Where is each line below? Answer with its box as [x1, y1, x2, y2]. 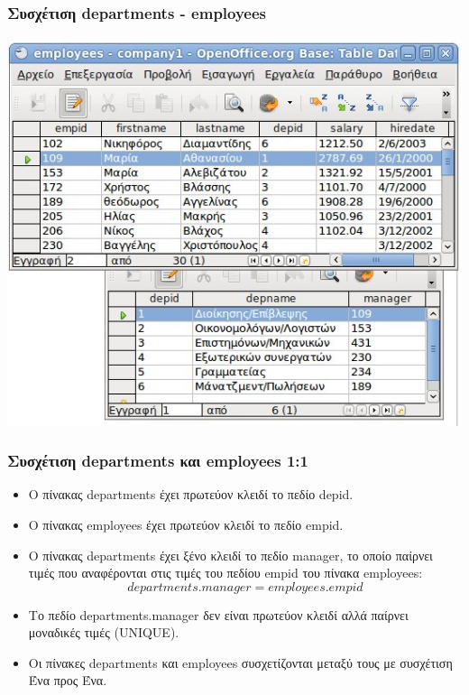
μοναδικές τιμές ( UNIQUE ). [28, 623, 179, 642]
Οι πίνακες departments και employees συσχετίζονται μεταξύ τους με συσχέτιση [28, 653, 453, 672]
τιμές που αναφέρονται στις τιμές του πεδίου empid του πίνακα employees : [28, 563, 423, 582]
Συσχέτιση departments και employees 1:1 [7, 449, 308, 472]
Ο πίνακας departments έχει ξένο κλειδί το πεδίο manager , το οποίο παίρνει [28, 545, 433, 564]
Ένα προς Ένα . [28, 671, 107, 690]
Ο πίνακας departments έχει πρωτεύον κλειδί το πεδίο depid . [28, 485, 354, 504]
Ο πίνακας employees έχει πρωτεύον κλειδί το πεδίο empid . [28, 514, 344, 533]
